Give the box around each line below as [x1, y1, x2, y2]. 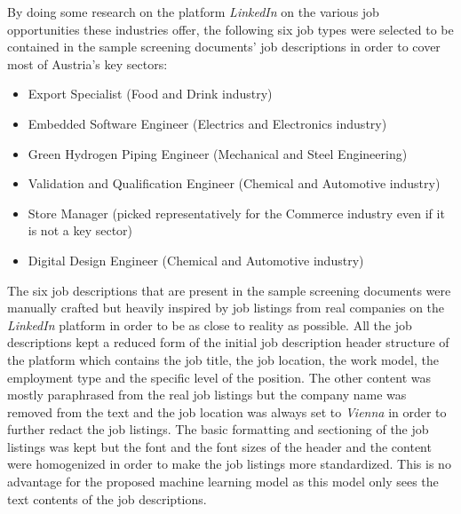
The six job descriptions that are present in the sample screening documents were [7, 281, 451, 299]
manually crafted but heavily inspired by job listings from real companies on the [7, 298, 445, 317]
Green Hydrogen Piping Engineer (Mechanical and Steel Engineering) [28, 144, 408, 162]
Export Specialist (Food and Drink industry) [28, 84, 273, 103]
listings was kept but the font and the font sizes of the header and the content [7, 437, 432, 455]
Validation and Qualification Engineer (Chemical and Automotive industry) [28, 174, 441, 193]
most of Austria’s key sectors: [7, 54, 168, 73]
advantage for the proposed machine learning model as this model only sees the [7, 472, 439, 491]
